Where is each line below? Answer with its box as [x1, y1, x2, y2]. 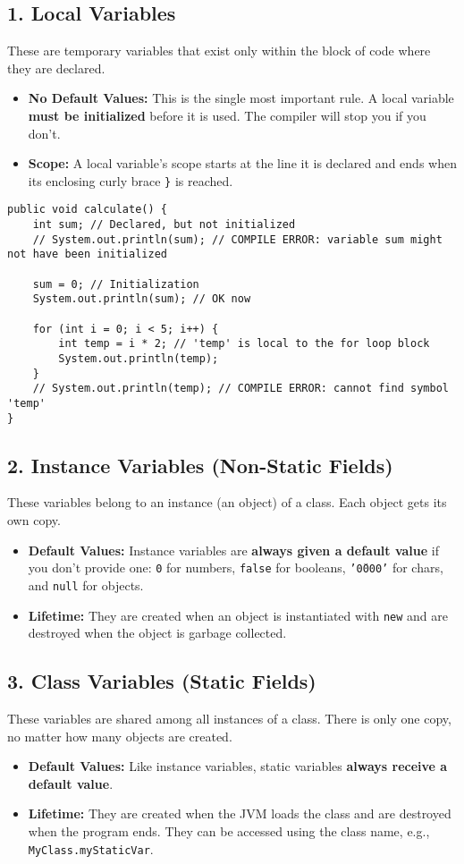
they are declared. [7, 58, 105, 77]
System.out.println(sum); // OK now [32, 292, 251, 306]
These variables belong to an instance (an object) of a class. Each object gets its [7, 493, 447, 512]
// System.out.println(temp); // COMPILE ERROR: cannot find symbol [32, 382, 449, 395]
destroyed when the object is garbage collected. [28, 623, 287, 642]
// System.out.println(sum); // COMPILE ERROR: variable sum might [32, 233, 443, 246]
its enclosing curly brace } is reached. [28, 171, 233, 190]
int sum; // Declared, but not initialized [32, 218, 296, 232]
